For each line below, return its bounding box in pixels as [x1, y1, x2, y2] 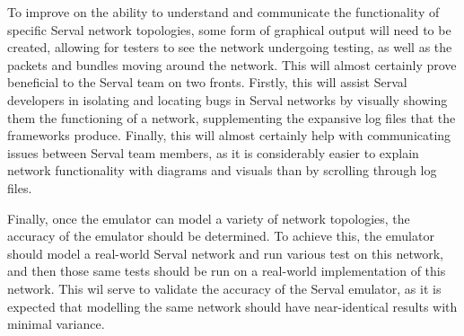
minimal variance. [7, 314, 105, 333]
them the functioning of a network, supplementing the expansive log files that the [7, 108, 456, 127]
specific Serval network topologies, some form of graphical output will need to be [7, 20, 451, 39]
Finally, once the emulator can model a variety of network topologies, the [7, 208, 410, 227]
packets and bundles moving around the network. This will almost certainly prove [7, 55, 457, 74]
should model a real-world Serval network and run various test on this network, [7, 243, 443, 262]
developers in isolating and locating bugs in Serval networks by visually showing [7, 90, 448, 109]
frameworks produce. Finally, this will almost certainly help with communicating [7, 126, 451, 145]
